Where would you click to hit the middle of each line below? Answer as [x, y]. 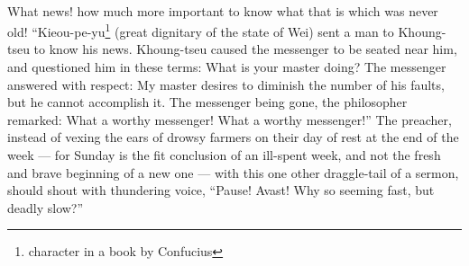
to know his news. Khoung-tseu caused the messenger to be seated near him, [245, 49]
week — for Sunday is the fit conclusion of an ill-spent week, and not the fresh [224, 155]
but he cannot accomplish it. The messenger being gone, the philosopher [207, 102]
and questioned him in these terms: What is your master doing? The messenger [227, 67]
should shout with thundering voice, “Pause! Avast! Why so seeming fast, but [221, 190]
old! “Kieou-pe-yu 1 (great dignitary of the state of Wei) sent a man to [201, 30]
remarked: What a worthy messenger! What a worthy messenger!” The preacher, [230, 119]
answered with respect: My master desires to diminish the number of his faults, [226, 84]
